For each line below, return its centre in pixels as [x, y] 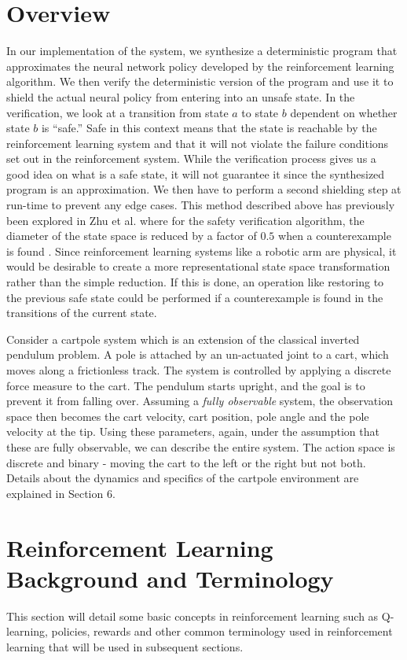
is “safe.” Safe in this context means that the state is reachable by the [209, 128]
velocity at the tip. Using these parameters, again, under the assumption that [193, 431]
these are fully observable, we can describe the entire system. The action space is [201, 446]
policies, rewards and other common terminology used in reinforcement [222, 631]
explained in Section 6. [61, 493]
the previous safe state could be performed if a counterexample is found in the [195, 297]
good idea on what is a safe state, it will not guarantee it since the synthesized [196, 173]
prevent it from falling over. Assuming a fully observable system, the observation [200, 401]
